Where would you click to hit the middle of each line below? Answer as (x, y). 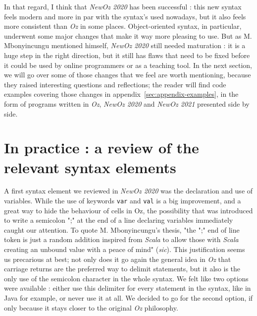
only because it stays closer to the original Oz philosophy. (91, 307)
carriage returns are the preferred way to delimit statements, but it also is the (122, 269)
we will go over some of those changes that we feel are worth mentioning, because (128, 75)
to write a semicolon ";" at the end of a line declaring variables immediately (119, 220)
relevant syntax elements (90, 167)
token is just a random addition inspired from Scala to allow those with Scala (121, 239)
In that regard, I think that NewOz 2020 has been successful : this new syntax (123, 6)
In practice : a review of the (102, 148)
